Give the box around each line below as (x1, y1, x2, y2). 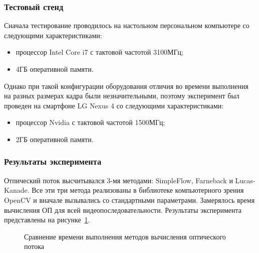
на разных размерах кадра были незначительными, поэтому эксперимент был (4, 90, 239, 101)
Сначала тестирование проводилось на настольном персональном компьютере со (4, 20, 249, 31)
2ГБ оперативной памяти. (16, 134, 94, 144)
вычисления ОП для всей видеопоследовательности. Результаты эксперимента (4, 204, 241, 215)
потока (24, 241, 45, 251)
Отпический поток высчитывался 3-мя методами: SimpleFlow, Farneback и (4, 175, 233, 185)
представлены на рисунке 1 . (4, 214, 90, 225)
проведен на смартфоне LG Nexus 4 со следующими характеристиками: (4, 100, 224, 110)
